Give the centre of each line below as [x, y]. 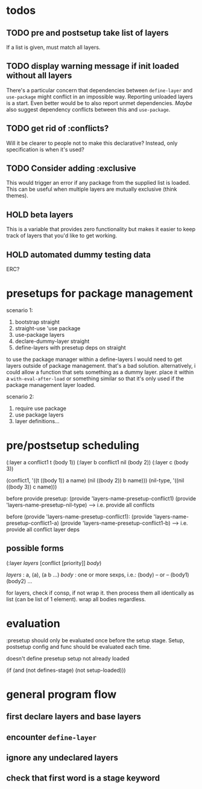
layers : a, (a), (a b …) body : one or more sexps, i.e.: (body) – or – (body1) [98, 575]
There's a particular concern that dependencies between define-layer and [99, 90]
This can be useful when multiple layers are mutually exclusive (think [92, 189]
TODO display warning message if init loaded [93, 66]
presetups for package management [99, 294]
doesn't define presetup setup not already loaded [68, 658]
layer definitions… [37, 421]
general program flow [61, 694]
